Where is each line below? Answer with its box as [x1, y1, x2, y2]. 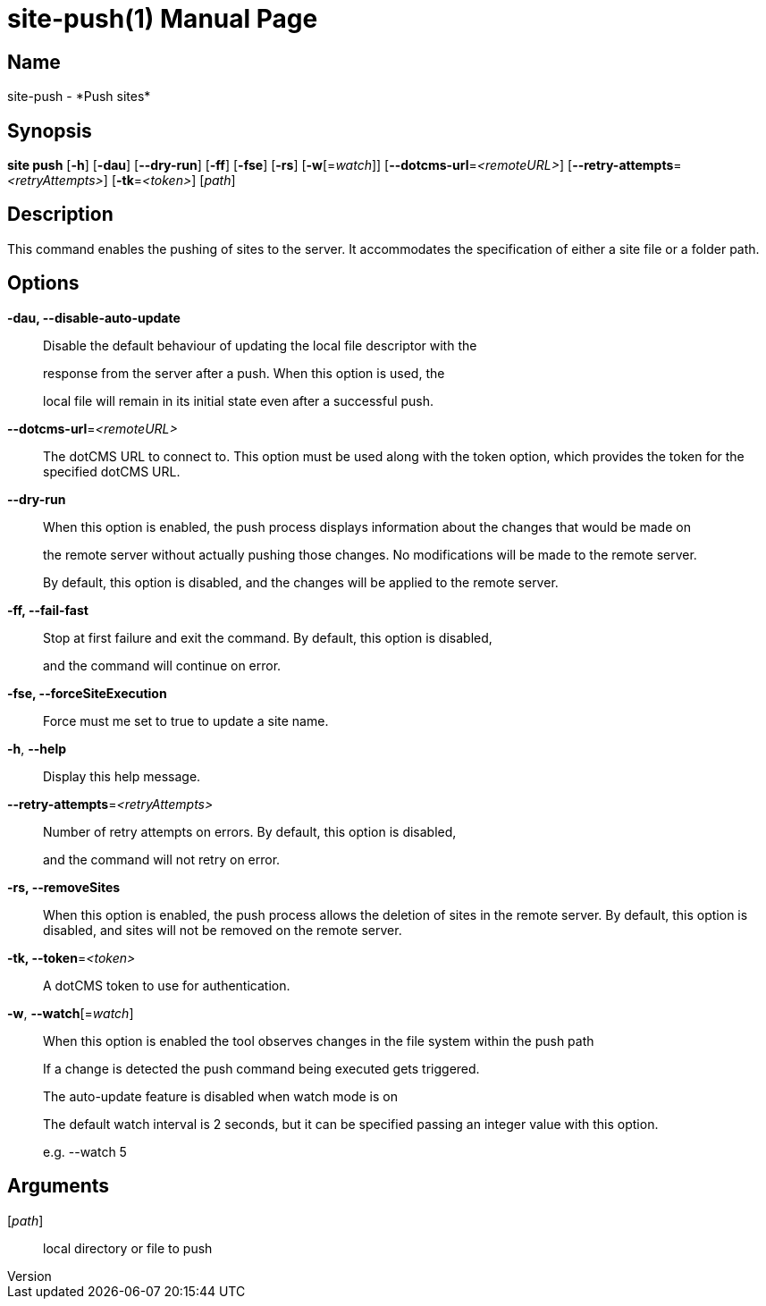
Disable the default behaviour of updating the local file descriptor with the [43, 337, 477, 353]
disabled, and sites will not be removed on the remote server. [43, 922, 402, 938]
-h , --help [7, 740, 67, 756]
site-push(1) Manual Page [7, 4, 318, 34]
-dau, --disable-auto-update [7, 309, 181, 325]
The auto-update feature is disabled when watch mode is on [43, 1088, 398, 1104]
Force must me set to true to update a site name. [43, 712, 329, 729]
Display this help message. [43, 768, 201, 784]
